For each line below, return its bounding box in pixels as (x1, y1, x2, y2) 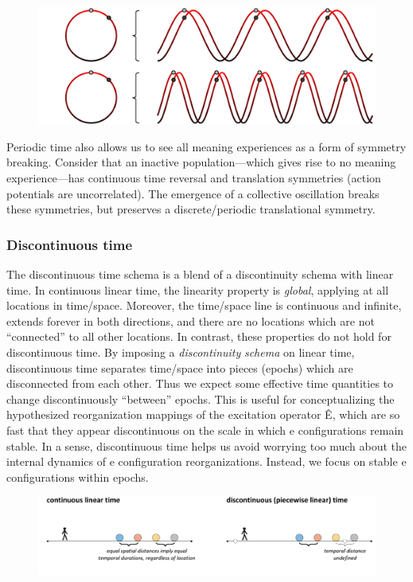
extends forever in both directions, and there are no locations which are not (6, 312, 375, 329)
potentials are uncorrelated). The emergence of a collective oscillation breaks (6, 185, 380, 201)
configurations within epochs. (6, 468, 149, 485)
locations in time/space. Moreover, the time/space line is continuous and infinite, (6, 297, 402, 314)
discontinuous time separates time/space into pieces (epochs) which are (6, 359, 353, 376)
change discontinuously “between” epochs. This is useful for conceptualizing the (6, 390, 395, 407)
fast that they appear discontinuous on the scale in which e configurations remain (6, 421, 404, 438)
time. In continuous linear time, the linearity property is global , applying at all (6, 281, 389, 298)
